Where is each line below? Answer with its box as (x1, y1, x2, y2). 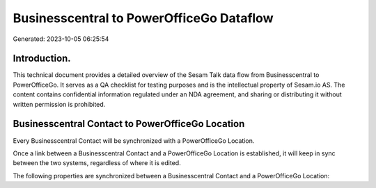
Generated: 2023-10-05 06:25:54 (13, 35, 109, 43)
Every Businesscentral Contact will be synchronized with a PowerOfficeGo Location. (13, 136, 255, 145)
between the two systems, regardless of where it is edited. (13, 159, 181, 167)
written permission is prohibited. (13, 100, 106, 108)
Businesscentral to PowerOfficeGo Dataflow (13, 10, 274, 26)
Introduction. (13, 53, 71, 65)
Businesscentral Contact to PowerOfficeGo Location (13, 118, 245, 130)
